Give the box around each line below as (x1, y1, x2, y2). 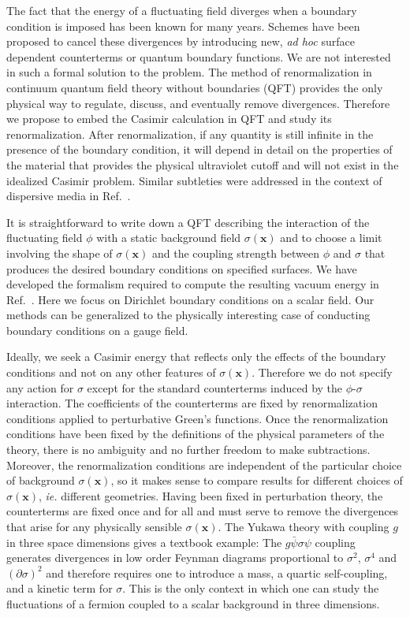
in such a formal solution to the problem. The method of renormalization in (6, 64, 372, 80)
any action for (6, 379, 74, 396)
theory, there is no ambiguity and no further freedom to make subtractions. (6, 441, 371, 458)
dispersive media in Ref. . (6, 188, 131, 204)
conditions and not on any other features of (6, 364, 216, 381)
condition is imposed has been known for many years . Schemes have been (6, 17, 360, 34)
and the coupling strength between (151, 244, 320, 261)
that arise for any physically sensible (6, 519, 182, 534)
